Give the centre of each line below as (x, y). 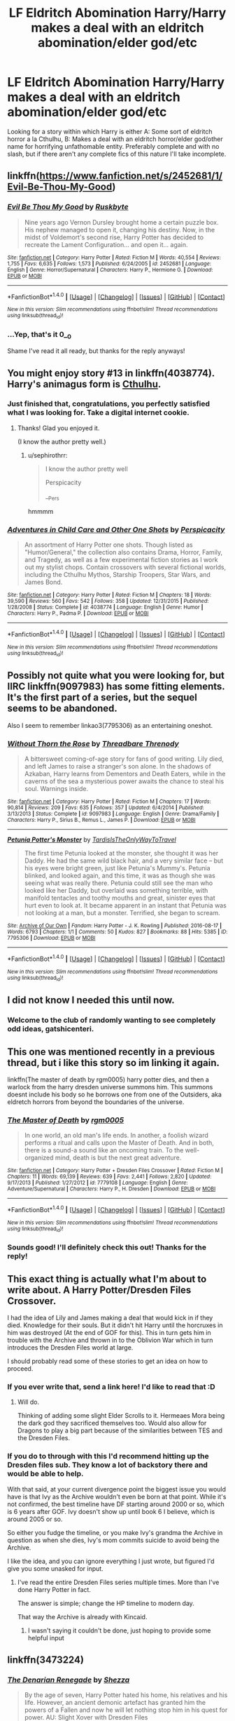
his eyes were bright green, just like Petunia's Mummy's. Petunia (117, 868)
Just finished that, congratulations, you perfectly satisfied (109, 404)
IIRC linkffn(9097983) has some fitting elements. (116, 687)
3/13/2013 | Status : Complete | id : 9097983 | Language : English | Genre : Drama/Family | (113, 814)
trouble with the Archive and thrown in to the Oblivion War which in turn (110, 1340)
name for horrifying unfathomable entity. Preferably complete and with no (113, 146)
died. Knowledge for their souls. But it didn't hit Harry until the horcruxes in (115, 1325)
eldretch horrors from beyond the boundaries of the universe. (96, 1102)
